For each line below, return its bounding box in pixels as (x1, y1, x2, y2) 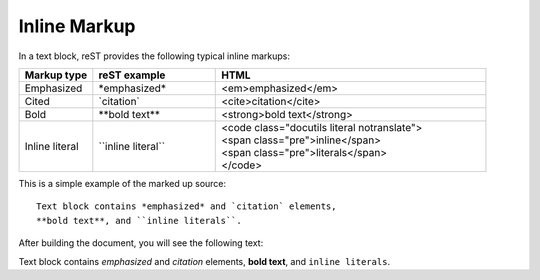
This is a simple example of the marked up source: (18, 177, 227, 189)
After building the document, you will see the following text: (18, 237, 264, 249)
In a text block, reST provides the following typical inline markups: (18, 50, 290, 62)
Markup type (24, 68, 88, 82)
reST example (98, 68, 166, 82)
